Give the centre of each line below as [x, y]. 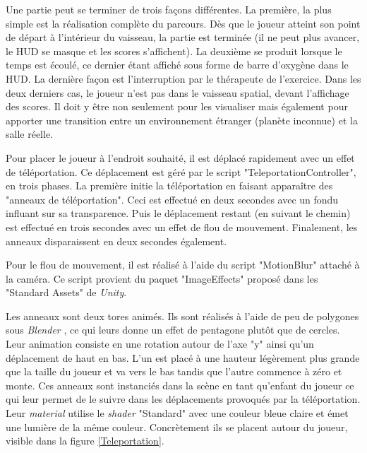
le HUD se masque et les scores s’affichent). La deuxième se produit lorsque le [174, 51]
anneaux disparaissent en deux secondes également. [116, 241]
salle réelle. [29, 134]
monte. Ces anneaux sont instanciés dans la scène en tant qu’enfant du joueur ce [180, 385]
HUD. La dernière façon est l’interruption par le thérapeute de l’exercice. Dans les [183, 78]
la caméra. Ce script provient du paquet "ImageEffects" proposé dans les [162, 278]
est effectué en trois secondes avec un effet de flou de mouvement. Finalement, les [182, 226]
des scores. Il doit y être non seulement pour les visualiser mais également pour [177, 106]
